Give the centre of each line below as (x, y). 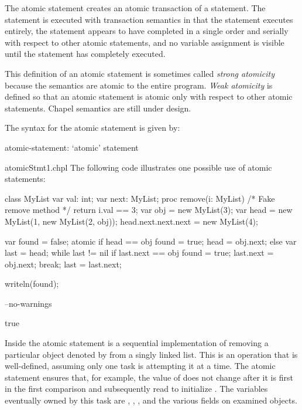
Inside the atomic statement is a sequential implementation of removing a (137, 343)
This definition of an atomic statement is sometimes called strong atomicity (140, 73)
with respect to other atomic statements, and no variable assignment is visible (145, 42)
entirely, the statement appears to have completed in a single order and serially (147, 31)
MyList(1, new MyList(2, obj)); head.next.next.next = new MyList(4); (131, 221)
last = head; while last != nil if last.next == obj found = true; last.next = (139, 253)
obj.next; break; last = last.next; (63, 264)
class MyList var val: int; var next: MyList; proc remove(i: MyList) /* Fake (140, 198)
